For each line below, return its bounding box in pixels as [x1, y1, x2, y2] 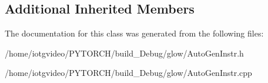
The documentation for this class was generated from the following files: [5, 27, 264, 39]
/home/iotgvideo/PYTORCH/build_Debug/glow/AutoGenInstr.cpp [5, 67, 252, 79]
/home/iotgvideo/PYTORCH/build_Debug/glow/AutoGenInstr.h [5, 47, 244, 59]
